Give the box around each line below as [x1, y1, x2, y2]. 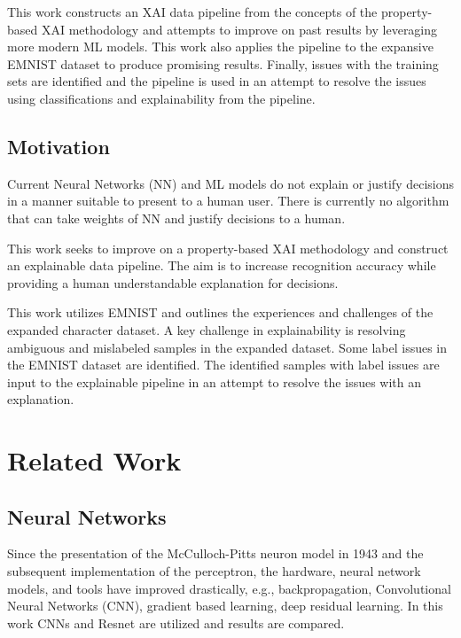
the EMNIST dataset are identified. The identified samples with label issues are [7, 355, 440, 374]
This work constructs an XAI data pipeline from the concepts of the [7, 3, 378, 20]
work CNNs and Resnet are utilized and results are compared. [7, 613, 345, 632]
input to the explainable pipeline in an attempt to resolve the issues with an [7, 372, 422, 391]
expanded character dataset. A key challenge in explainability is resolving [7, 320, 406, 338]
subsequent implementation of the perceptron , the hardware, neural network [7, 562, 421, 580]
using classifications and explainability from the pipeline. [7, 89, 316, 107]
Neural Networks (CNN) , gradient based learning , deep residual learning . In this [7, 596, 443, 615]
